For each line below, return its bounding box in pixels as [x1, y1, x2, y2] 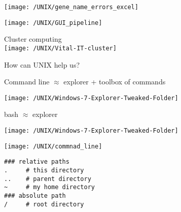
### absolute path [4, 192, 66, 199]
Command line [4, 76, 50, 87]
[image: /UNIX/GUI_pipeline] [4, 19, 102, 26]
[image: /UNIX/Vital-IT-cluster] [4, 44, 117, 52]
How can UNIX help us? [4, 59, 80, 70]
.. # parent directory [4, 175, 91, 183]
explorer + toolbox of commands [63, 76, 166, 87]
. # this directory [4, 166, 84, 174]
